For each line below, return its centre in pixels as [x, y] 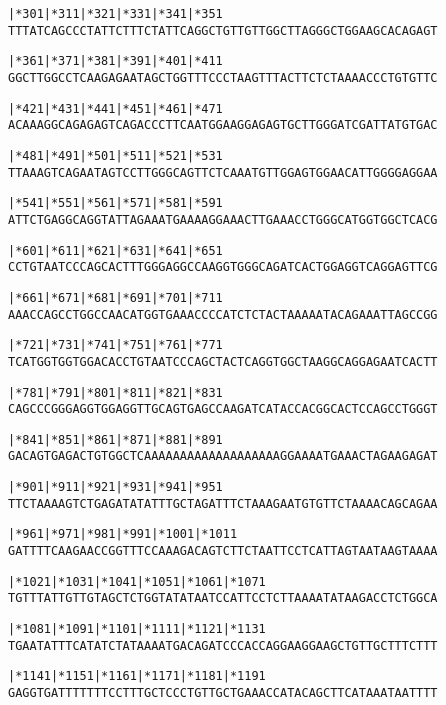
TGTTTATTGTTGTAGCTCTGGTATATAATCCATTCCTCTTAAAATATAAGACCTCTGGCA [223, 598]
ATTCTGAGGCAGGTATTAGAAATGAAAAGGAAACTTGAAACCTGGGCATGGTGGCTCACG [223, 219]
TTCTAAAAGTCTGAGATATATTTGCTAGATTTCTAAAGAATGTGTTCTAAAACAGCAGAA [223, 503]
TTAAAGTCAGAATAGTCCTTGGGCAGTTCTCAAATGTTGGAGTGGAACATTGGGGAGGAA [223, 172]
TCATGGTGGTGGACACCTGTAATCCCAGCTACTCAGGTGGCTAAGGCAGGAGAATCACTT [223, 361]
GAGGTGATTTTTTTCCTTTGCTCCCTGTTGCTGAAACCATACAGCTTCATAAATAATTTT [223, 693]
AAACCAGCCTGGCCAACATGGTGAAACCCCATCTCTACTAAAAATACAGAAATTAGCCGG [223, 314]
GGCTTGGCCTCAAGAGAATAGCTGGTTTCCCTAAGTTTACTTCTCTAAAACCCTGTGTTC [223, 77]
